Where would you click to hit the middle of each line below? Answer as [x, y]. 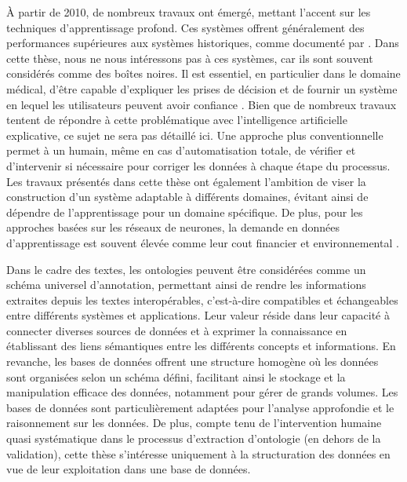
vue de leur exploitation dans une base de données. [129, 469]
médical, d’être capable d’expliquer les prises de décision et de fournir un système [202, 88]
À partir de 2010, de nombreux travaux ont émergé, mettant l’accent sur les [189, 12]
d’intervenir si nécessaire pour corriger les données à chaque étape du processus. [198, 165]
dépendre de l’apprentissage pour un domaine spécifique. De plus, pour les [185, 212]
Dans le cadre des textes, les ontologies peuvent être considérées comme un [186, 269]
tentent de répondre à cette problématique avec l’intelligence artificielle [177, 120]
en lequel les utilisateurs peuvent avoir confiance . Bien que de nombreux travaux [202, 104]
